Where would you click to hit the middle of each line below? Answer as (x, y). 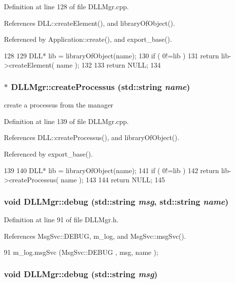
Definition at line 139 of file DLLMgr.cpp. (66, 121)
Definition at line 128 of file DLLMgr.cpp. (66, 6)
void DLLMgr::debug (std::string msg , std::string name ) (116, 201)
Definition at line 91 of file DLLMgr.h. (61, 219)
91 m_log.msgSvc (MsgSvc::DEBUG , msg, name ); (81, 252)
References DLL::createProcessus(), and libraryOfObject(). (92, 137)
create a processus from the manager (59, 105)
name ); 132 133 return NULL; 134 (108, 65)
